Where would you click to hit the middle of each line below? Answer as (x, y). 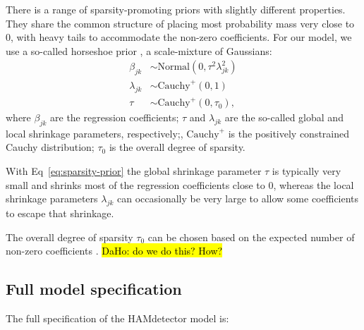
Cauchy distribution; (50, 147)
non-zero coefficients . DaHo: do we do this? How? (114, 251)
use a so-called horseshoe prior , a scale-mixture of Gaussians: (139, 50)
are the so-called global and (284, 117)
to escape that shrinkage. (60, 213)
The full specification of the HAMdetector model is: (117, 318)
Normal (174, 67)
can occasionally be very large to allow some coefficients (238, 198)
